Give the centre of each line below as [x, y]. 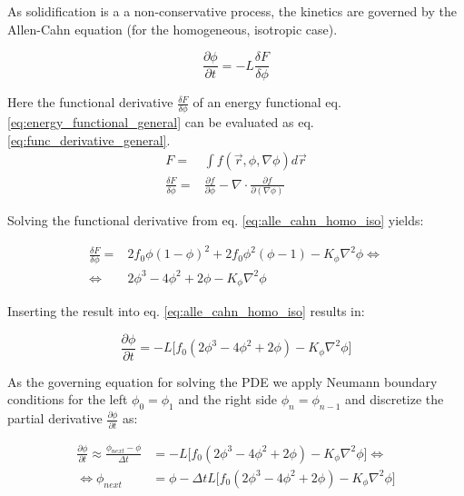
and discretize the [395, 399]
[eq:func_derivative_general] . [89, 139]
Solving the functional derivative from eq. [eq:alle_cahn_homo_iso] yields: [216, 220]
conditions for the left [68, 399]
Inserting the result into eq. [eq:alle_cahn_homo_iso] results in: [186, 311]
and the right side [228, 399]
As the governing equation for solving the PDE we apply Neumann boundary [222, 381]
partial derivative [55, 418]
